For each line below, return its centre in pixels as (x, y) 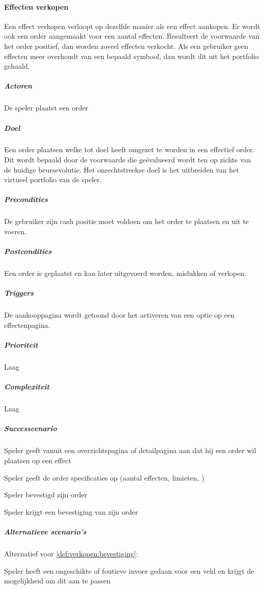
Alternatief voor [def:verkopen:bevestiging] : (71, 553)
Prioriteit (21, 345)
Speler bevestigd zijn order (46, 495)
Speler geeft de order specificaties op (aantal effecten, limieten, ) (104, 477)
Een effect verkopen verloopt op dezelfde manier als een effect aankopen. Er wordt (132, 26)
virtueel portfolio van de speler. (53, 179)
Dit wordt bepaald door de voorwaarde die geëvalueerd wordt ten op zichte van (128, 160)
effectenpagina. (27, 325)
